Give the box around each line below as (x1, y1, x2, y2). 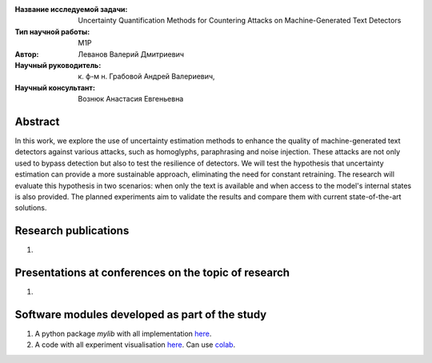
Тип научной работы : (14, 26, 90, 36)
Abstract (14, 114, 60, 128)
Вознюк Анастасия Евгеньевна (78, 94, 184, 104)
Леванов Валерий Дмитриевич (78, 49, 184, 59)
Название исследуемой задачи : (14, 5, 128, 14)
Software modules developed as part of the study (14, 308, 267, 321)
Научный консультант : (14, 82, 96, 92)
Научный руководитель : (14, 60, 102, 70)
